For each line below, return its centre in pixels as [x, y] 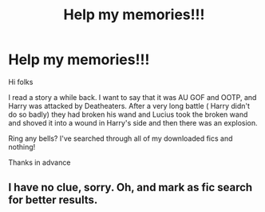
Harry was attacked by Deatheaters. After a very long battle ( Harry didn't [129, 106]
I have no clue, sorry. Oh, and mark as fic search [131, 188]
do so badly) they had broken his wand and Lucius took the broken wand [128, 114]
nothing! [22, 146]
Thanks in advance [40, 162]
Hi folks [21, 82]
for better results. [53, 200]
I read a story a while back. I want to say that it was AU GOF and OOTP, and [132, 97]
